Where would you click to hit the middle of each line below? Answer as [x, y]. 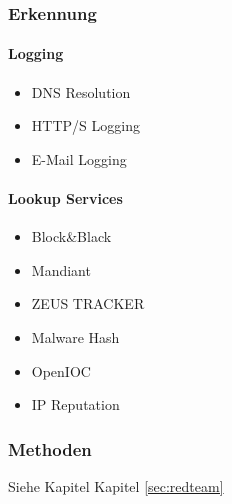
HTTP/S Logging [85, 125]
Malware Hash [75, 337]
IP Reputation [75, 404]
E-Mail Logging [79, 158]
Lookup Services [65, 198]
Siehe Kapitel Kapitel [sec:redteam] [116, 486]
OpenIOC [61, 370]
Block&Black [71, 236]
